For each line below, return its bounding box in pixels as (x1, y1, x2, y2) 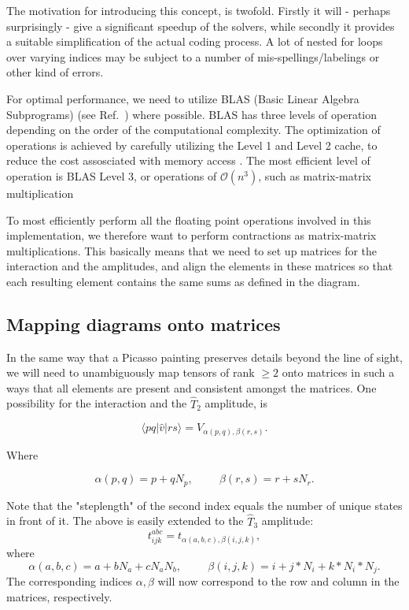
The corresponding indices (6, 573, 133, 589)
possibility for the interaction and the (6, 395, 187, 411)
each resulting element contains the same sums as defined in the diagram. (6, 273, 360, 289)
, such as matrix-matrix (258, 167, 372, 184)
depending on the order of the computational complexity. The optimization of (6, 121, 381, 138)
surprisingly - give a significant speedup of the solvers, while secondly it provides (6, 17, 395, 34)
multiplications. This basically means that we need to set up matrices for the (6, 242, 378, 259)
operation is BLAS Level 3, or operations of (6, 167, 217, 184)
